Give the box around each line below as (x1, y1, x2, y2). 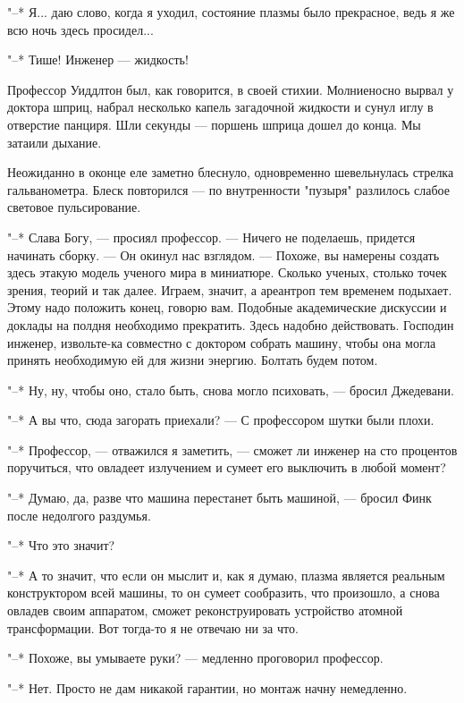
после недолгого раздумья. (7, 505, 151, 524)
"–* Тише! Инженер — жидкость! (7, 50, 189, 69)
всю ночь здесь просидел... (7, 20, 154, 38)
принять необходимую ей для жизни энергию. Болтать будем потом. (7, 351, 378, 369)
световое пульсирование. (7, 198, 141, 216)
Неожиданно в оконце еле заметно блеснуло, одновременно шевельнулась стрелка (7, 163, 454, 182)
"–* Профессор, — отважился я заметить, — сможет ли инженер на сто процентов (7, 440, 458, 459)
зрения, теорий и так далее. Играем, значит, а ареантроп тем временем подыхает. (7, 280, 452, 299)
